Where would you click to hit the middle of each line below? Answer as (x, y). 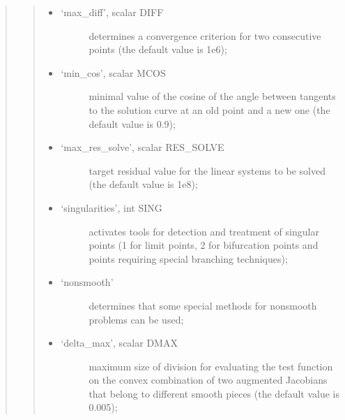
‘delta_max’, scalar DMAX (119, 343)
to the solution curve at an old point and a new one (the (209, 109)
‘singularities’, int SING (112, 207)
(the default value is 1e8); (143, 184)
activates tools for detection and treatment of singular (204, 231)
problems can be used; (136, 319)
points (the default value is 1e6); (158, 49)
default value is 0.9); (132, 123)
